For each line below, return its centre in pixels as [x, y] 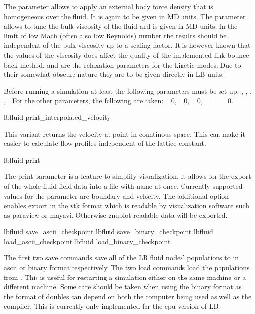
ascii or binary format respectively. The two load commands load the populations [127, 267]
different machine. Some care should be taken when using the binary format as [123, 287]
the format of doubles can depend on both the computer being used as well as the [128, 296]
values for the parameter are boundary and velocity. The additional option [117, 195]
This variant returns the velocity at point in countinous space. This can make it [125, 133]
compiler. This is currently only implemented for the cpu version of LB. [112, 306]
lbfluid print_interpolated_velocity [57, 117]
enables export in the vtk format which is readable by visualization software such [127, 205]
